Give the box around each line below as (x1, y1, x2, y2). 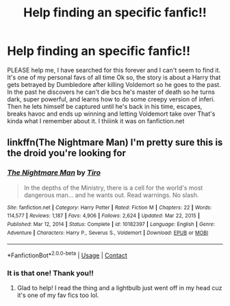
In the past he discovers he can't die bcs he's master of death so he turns (7, 88, 216, 96)
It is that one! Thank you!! (7, 268, 94, 278)
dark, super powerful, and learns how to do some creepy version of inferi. (7, 94, 216, 103)
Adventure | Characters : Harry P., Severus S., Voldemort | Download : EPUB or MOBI (7, 229, 209, 236)
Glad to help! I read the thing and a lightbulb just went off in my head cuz (16, 284, 222, 292)
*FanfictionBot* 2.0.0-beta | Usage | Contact (7, 250, 128, 259)
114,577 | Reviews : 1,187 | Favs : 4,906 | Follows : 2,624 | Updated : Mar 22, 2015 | (7, 212, 200, 220)
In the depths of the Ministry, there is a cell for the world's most (23, 183, 203, 192)
